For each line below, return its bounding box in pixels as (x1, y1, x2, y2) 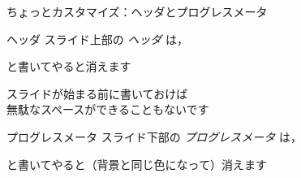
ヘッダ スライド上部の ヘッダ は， (6, 30, 188, 47)
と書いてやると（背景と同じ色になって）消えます (6, 155, 267, 172)
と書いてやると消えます (6, 58, 131, 75)
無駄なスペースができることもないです (6, 101, 209, 118)
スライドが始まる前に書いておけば (6, 85, 188, 102)
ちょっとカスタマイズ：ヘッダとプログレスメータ (6, 3, 268, 20)
